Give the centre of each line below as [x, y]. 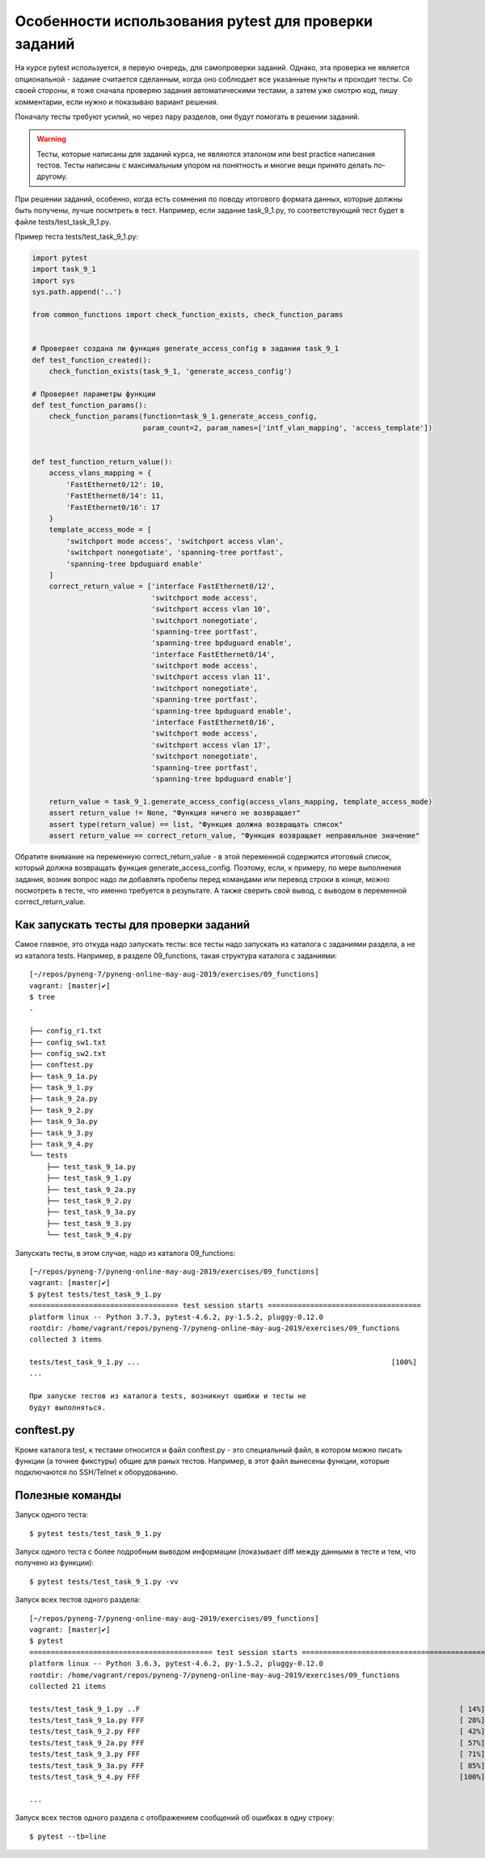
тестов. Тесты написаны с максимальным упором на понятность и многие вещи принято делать [204, 165]
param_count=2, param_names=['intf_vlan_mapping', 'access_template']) [287, 428]
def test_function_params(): [90, 405]
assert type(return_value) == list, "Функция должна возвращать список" [196, 824]
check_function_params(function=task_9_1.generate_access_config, [183, 416]
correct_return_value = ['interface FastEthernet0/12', [162, 586]
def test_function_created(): [92, 360]
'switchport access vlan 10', [211, 609]
